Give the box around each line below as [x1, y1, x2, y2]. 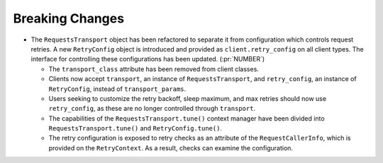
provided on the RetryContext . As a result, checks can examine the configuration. [48, 143, 294, 152]
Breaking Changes [13, 11, 124, 26]
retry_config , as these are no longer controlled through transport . [48, 104, 255, 113]
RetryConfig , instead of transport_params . [48, 85, 187, 93]
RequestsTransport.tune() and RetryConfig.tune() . [48, 124, 223, 133]
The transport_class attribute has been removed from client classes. [48, 64, 259, 73]
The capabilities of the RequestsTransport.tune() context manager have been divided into [48, 114, 326, 123]
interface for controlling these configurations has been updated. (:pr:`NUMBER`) [30, 55, 265, 64]
